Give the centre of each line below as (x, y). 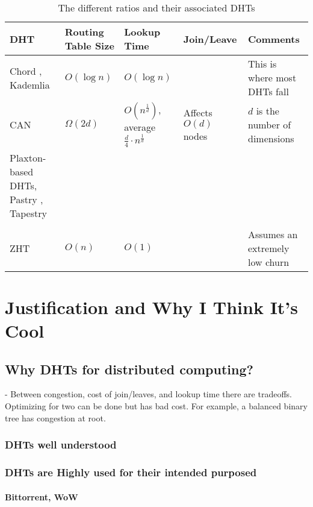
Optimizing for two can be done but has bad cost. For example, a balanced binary (156, 406)
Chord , (26, 71)
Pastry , (26, 199)
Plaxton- (28, 157)
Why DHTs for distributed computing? (129, 369)
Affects (198, 113)
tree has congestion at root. (55, 417)
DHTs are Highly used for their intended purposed (131, 472)
